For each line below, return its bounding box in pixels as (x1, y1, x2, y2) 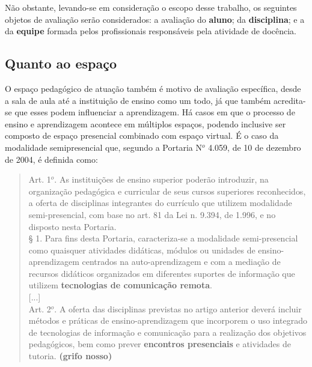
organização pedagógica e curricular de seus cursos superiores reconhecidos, (28, 184, 306, 197)
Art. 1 (28, 173, 51, 186)
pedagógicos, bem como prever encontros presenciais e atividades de (28, 338, 291, 350)
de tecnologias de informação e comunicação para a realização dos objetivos (28, 326, 307, 338)
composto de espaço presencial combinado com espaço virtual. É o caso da (5, 129, 279, 142)
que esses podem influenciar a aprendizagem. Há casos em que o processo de (14, 106, 295, 118)
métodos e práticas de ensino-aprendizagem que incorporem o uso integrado (28, 314, 308, 327)
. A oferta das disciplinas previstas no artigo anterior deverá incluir (54, 302, 302, 315)
